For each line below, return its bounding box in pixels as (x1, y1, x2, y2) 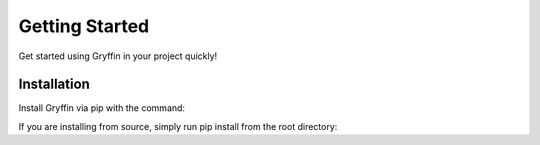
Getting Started (18, 15, 150, 37)
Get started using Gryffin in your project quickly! (18, 50, 218, 62)
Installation (18, 76, 90, 93)
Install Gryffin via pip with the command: (18, 102, 185, 114)
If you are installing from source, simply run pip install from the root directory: (18, 120, 338, 132)
